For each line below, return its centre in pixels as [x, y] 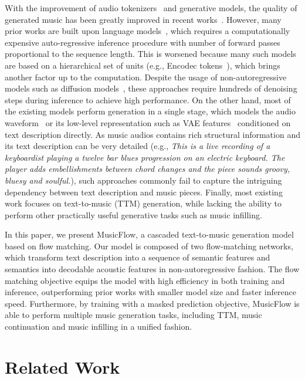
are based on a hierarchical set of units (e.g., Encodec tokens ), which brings [143, 65]
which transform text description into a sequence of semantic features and [138, 257]
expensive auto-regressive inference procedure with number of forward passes [143, 42]
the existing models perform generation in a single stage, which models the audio [150, 111]
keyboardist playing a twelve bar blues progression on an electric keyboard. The [145, 157]
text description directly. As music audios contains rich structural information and [152, 134]
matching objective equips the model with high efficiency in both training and [145, 280]
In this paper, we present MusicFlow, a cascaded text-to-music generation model [149, 234]
